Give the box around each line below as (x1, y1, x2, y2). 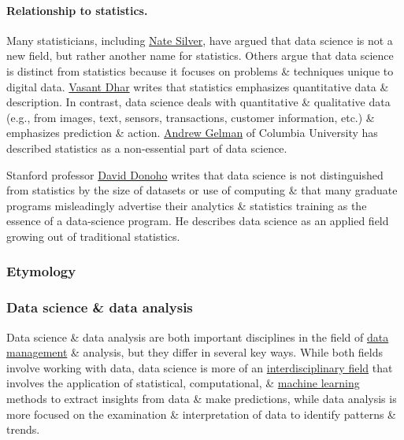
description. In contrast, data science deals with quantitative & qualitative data (6, 94, 391, 110)
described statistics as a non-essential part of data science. (6, 139, 287, 156)
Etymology (6, 261, 76, 281)
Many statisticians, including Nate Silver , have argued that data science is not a (6, 31, 393, 48)
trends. (6, 421, 40, 438)
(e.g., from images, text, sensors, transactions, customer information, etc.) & (6, 109, 375, 125)
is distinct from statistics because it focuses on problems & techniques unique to (6, 62, 394, 79)
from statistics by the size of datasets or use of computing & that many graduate (6, 182, 398, 198)
